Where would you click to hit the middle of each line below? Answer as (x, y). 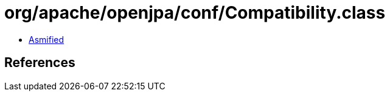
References (40, 63)
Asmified (47, 39)
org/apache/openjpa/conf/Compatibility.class (195, 13)
